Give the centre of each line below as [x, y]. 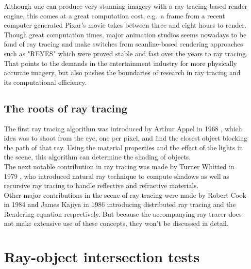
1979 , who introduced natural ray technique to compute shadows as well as [117, 176]
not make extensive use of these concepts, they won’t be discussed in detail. [116, 223]
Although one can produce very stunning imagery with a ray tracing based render [126, 6]
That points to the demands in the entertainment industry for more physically [120, 63]
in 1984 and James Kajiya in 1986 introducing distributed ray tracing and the [120, 204]
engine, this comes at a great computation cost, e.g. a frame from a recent [115, 15]
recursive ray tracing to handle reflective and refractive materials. [101, 185]
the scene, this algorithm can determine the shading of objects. [97, 157]
